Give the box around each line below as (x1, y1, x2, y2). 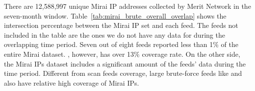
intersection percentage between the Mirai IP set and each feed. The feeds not (4, 20, 238, 30)
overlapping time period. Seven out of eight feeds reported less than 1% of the (4, 39, 238, 49)
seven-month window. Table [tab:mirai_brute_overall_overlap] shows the (4, 10, 227, 21)
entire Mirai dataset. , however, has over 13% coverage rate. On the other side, (4, 48, 240, 59)
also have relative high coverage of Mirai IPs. (4, 77, 139, 88)
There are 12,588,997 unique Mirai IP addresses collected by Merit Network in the (4, 1, 251, 11)
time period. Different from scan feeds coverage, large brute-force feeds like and (4, 68, 242, 78)
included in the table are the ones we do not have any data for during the (4, 29, 225, 40)
